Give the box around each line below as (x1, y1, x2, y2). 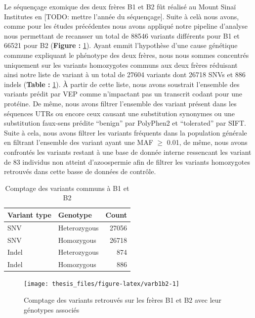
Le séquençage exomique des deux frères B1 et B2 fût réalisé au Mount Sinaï (4, 1, 236, 11)
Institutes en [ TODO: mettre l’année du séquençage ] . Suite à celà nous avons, (4, 11, 239, 21)
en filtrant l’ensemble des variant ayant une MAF (4, 137, 153, 147)
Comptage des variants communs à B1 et (5, 182, 129, 193)
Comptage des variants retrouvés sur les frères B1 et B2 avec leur (24, 295, 222, 305)
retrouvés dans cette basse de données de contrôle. (4, 166, 156, 177)
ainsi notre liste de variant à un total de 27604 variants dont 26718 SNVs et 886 (4, 69, 246, 80)
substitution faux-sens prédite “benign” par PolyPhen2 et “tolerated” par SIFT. (4, 118, 246, 128)
